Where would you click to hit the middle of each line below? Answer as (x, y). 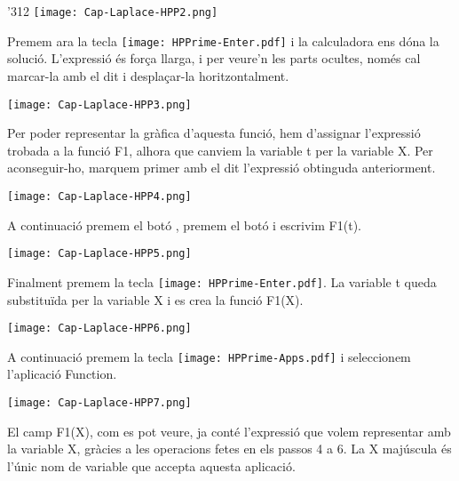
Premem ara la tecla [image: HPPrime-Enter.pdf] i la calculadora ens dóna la (223, 40)
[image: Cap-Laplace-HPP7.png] (99, 403)
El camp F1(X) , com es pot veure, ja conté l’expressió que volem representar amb (229, 431)
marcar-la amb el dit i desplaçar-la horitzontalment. (148, 75)
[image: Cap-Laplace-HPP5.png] (99, 254)
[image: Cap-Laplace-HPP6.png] (99, 329)
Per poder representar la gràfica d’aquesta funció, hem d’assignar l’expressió (214, 133)
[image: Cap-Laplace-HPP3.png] (99, 104)
